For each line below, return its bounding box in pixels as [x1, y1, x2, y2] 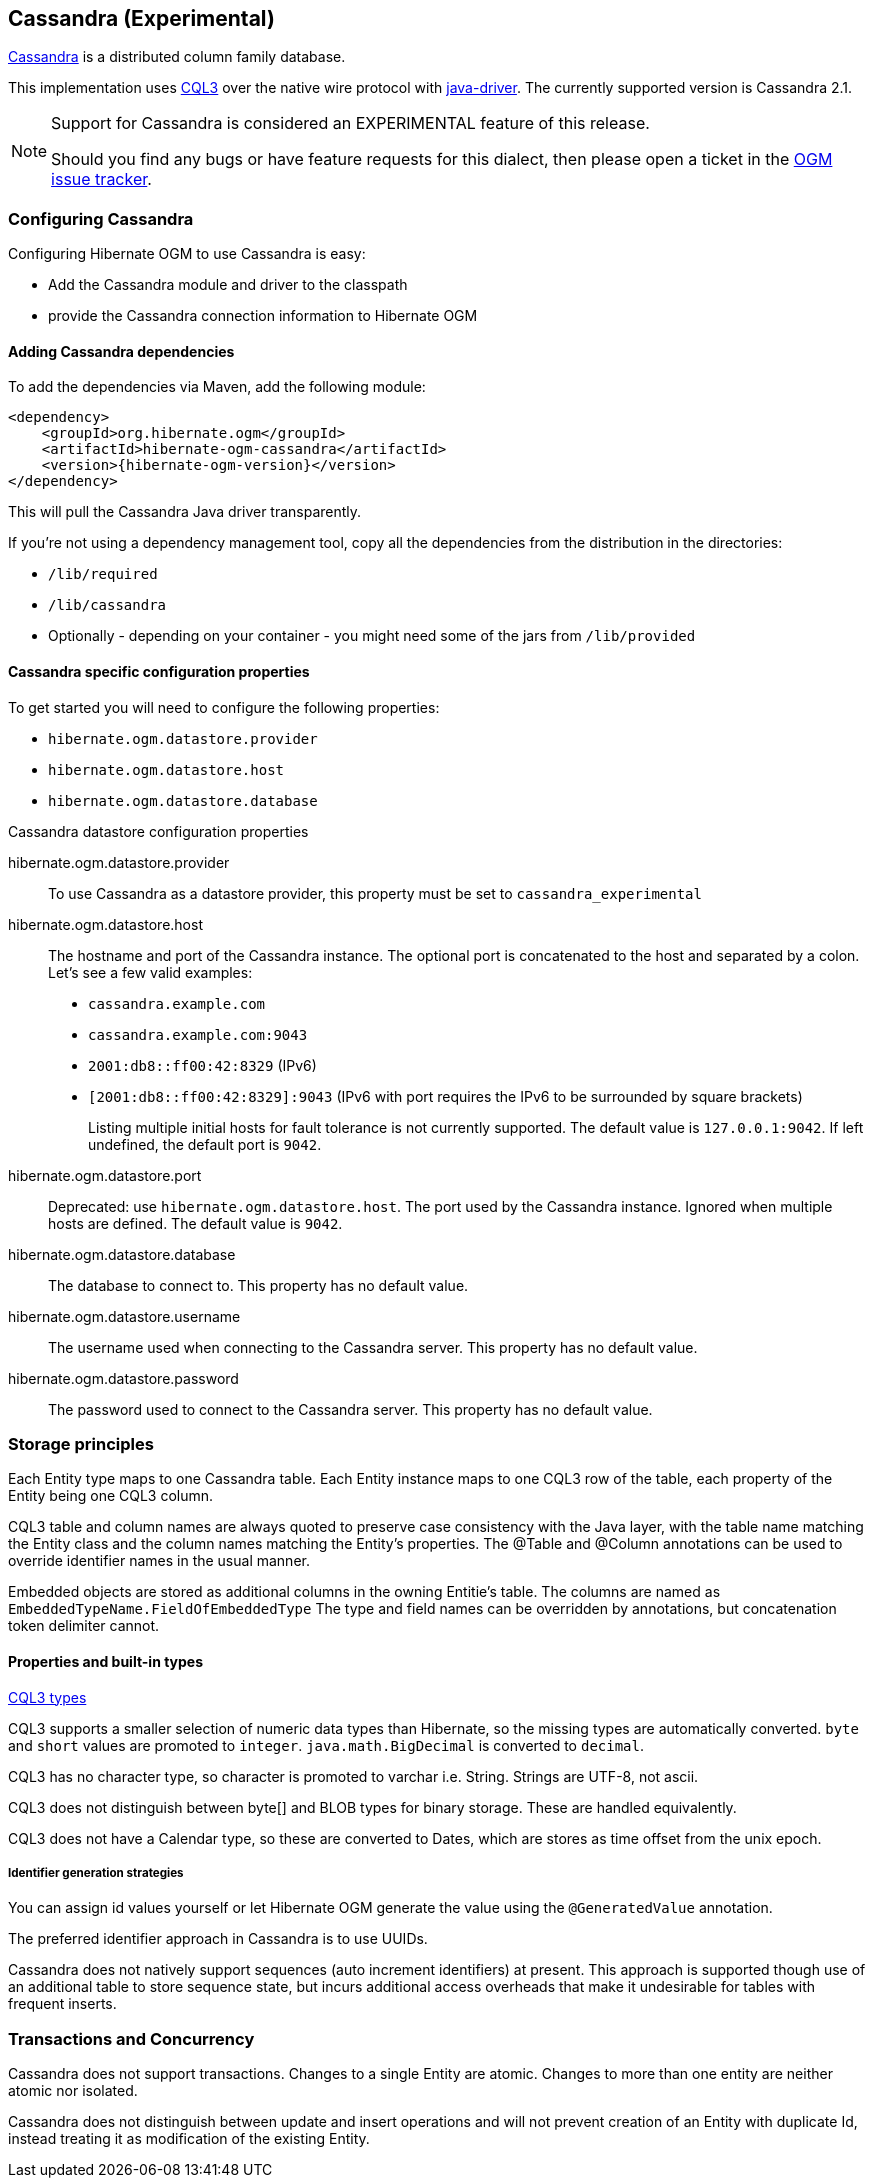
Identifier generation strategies [8, 1865, 184, 1880]
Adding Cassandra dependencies [8, 342, 235, 360]
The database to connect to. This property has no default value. [48, 1276, 469, 1294]
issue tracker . [51, 169, 152, 190]
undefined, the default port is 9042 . [88, 1135, 322, 1153]
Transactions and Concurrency [8, 2028, 255, 2049]
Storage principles [8, 1433, 154, 1454]
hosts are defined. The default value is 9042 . [48, 1214, 343, 1232]
